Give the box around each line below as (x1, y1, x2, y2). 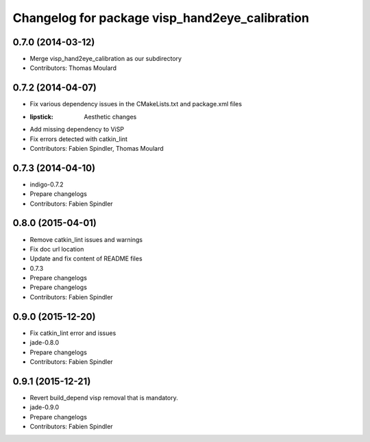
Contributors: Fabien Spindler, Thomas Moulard (29, 144, 164, 152)
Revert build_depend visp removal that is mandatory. (29, 393, 178, 402)
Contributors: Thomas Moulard (29, 64, 116, 72)
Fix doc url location (29, 245, 84, 253)
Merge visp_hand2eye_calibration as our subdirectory (29, 55, 182, 63)
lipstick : (29, 112, 54, 121)
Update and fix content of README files (29, 254, 143, 263)
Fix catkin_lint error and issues (29, 329, 116, 337)
